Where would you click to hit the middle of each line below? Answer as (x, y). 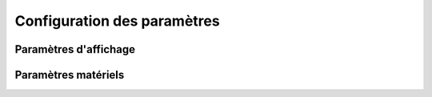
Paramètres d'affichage (75, 49)
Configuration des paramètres (117, 21)
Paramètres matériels (70, 75)
